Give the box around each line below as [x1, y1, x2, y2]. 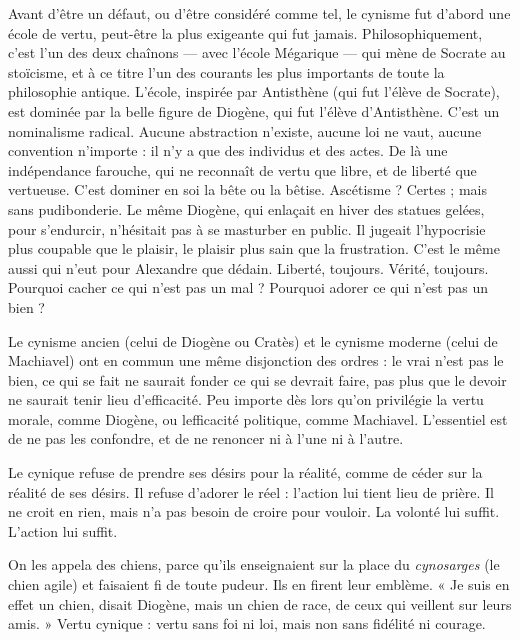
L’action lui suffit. [8, 520, 118, 541]
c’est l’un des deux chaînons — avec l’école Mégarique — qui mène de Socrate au [8, 42, 506, 63]
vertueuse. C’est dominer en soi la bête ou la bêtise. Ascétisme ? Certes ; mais [8, 179, 487, 200]
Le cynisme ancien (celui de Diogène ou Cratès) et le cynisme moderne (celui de [8, 330, 498, 351]
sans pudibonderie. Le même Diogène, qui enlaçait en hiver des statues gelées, [8, 198, 485, 219]
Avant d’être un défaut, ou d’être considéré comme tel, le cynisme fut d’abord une [8, 3, 511, 23]
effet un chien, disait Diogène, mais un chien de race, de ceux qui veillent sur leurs [8, 593, 512, 614]
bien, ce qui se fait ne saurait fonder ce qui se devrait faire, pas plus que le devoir [8, 369, 507, 390]
